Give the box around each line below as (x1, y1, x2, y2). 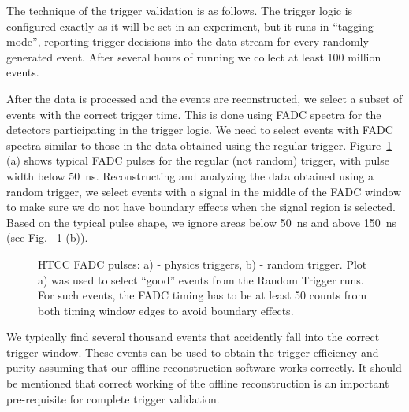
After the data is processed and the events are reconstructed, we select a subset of (6, 90, 403, 106)
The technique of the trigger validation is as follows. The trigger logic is (6, 2, 353, 18)
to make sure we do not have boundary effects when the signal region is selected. (6, 199, 396, 215)
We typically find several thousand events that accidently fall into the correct (6, 328, 380, 345)
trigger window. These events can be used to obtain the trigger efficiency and (6, 343, 379, 360)
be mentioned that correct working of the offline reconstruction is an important (6, 375, 389, 392)
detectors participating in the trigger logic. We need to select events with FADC (6, 121, 393, 138)
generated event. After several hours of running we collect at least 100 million (6, 48, 381, 65)
